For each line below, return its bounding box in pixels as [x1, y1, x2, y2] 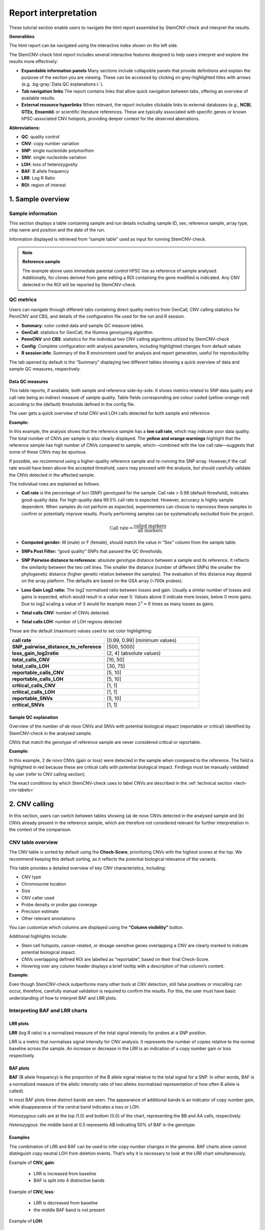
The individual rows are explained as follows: [9, 481, 100, 487]
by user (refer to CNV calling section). [9, 771, 86, 777]
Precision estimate [21, 908, 59, 915]
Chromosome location [21, 881, 66, 887]
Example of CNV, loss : [9, 1189, 55, 1195]
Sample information [9, 210, 57, 216]
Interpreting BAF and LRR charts [9, 1007, 88, 1014]
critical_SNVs [12, 702, 45, 708]
